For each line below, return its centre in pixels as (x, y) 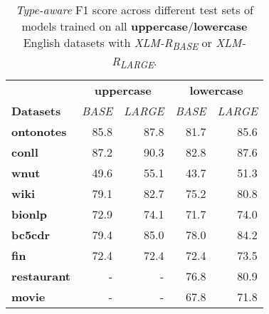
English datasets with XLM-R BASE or (117, 44)
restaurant (41, 276)
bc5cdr (31, 235)
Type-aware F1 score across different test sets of (134, 10)
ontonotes (39, 132)
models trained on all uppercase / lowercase (134, 26)
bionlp (30, 214)
